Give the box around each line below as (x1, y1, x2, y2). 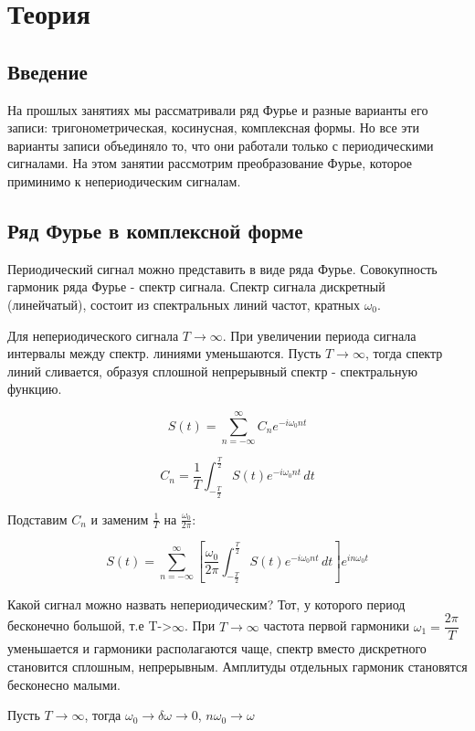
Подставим (7, 509, 68, 528)
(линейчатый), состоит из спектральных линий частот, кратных (7, 294, 360, 313)
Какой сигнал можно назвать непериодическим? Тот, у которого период (7, 594, 406, 613)
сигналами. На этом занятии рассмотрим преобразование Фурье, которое (7, 154, 413, 173)
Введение (7, 57, 88, 85)
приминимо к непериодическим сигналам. (7, 171, 241, 190)
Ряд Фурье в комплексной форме (7, 216, 303, 244)
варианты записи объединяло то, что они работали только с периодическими (7, 135, 434, 154)
